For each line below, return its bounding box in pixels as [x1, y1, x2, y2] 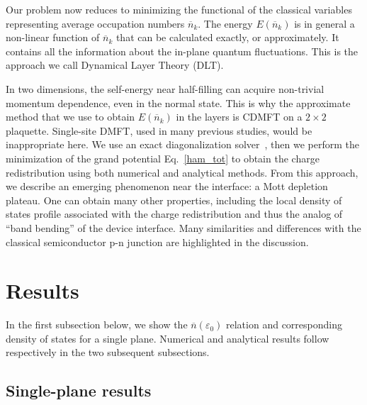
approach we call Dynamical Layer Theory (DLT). [6, 57, 224, 72]
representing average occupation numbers [6, 16, 185, 30]
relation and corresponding [226, 317, 342, 332]
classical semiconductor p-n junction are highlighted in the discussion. [6, 234, 309, 249]
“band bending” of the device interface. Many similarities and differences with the [6, 220, 361, 235]
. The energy [198, 16, 253, 30]
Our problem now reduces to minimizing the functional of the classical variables [6, 2, 352, 16]
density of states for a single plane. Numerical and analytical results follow [6, 331, 329, 345]
